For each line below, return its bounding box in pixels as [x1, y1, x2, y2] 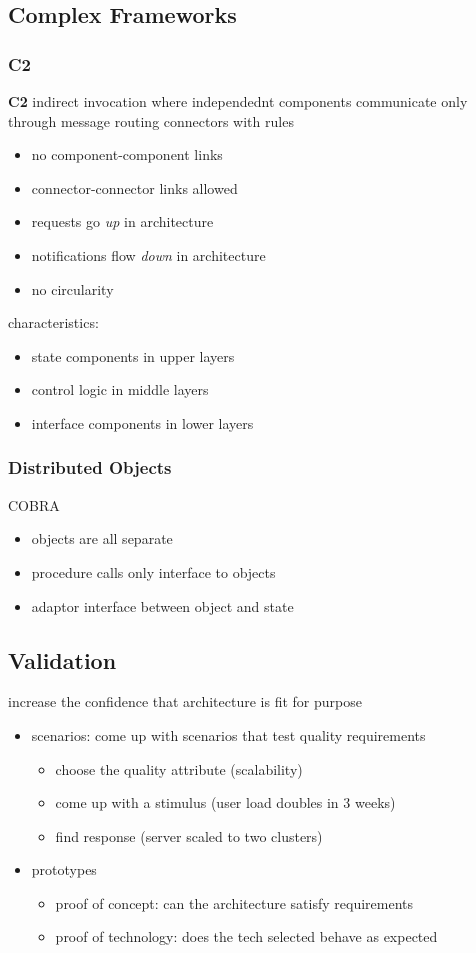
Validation [8, 644, 117, 675]
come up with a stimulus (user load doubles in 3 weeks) [55, 792, 396, 813]
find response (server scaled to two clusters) [55, 825, 323, 846]
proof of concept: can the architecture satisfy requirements [55, 892, 414, 913]
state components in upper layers [31, 345, 235, 366]
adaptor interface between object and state [31, 595, 294, 616]
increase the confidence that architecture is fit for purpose [8, 691, 362, 712]
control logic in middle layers [31, 379, 209, 400]
